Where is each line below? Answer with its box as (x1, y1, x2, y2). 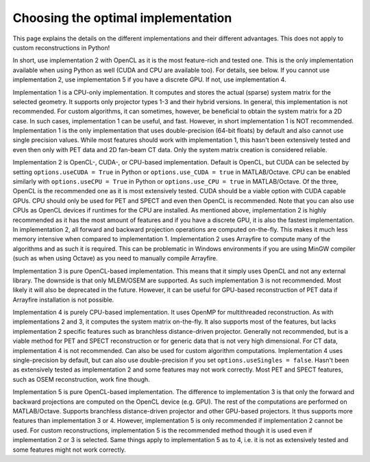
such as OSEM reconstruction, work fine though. (12, 375, 150, 383)
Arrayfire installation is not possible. (12, 295, 114, 304)
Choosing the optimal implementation (12, 10, 232, 25)
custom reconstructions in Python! (12, 43, 110, 51)
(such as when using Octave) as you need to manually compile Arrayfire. (12, 254, 219, 263)
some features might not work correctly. (12, 446, 126, 454)
